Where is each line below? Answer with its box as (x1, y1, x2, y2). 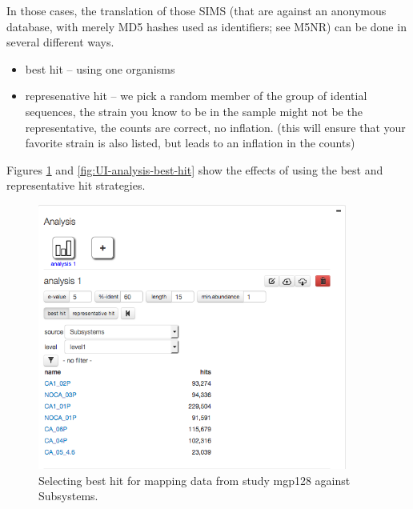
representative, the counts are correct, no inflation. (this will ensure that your (25, 118, 406, 135)
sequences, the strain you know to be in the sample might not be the (25, 102, 363, 119)
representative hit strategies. (6, 177, 146, 194)
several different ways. (6, 34, 114, 50)
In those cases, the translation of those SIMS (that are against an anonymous (6, 2, 387, 18)
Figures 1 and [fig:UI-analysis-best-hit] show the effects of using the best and (6, 161, 383, 178)
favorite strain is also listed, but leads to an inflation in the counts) (25, 134, 355, 151)
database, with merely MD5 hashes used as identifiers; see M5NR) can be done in (6, 18, 407, 34)
